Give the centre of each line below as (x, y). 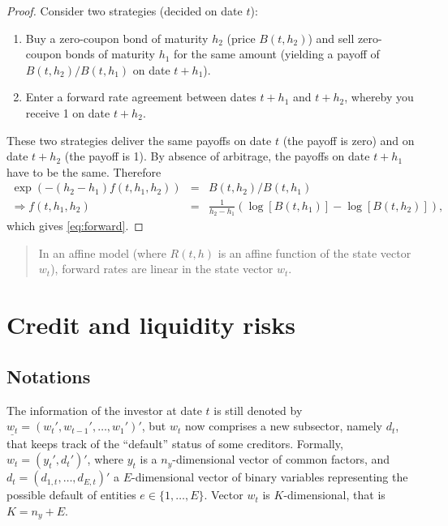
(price (241, 38)
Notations (49, 376)
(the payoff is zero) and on (349, 140)
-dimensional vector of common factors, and (281, 459)
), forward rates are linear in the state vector (162, 269)
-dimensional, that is (334, 495)
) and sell (331, 38)
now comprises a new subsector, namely (284, 426)
